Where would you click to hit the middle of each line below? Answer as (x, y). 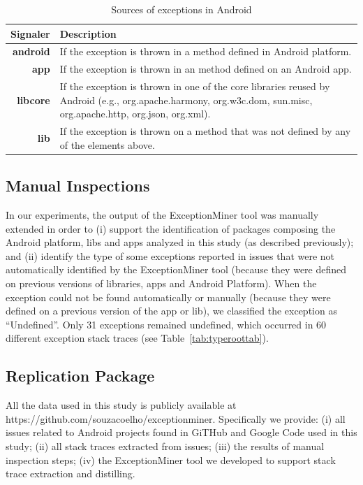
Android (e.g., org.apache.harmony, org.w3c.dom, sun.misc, (186, 100)
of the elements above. (107, 144)
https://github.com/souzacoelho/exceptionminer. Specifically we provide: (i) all (176, 418)
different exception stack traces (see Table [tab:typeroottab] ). (137, 338)
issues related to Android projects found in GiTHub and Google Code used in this (181, 432)
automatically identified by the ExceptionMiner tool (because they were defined (176, 269)
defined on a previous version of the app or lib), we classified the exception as (171, 311)
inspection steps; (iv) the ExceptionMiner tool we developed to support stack (171, 459)
